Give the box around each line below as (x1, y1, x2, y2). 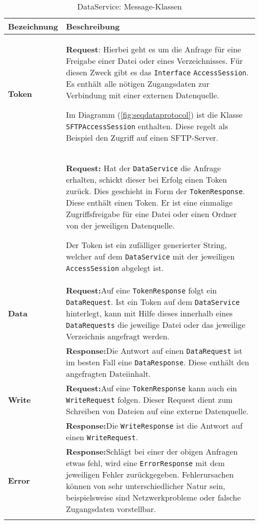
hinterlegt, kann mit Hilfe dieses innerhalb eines (66, 307, 233, 319)
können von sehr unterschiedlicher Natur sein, (66, 480, 226, 492)
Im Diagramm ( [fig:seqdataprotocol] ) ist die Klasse (66, 109, 243, 120)
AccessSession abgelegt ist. (66, 262, 164, 273)
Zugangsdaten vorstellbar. (66, 503, 156, 515)
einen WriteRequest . (66, 431, 138, 443)
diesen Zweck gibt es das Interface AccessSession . (66, 66, 249, 78)
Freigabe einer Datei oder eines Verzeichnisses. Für (66, 55, 243, 66)
